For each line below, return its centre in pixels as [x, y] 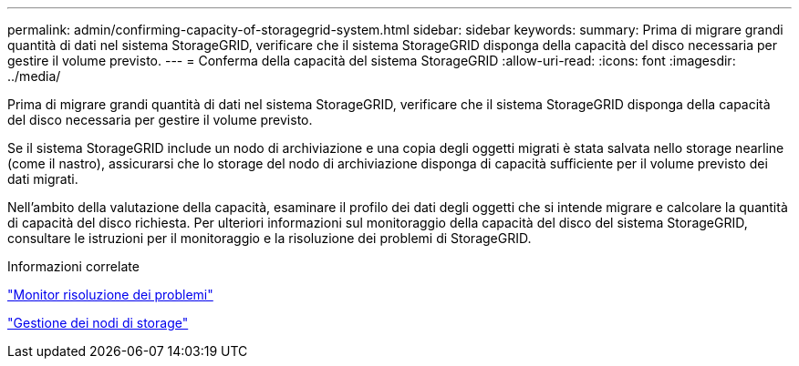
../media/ [34, 76]
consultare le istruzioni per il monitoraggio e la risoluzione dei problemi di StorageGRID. [270, 238]
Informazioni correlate [73, 266]
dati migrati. [43, 179]
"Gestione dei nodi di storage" [98, 323]
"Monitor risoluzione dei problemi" [110, 295]
